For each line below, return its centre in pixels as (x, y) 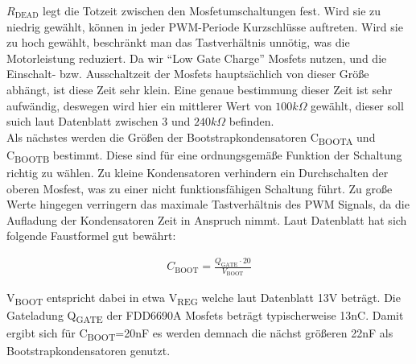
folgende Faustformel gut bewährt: (91, 236)
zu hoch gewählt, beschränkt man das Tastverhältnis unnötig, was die (178, 42)
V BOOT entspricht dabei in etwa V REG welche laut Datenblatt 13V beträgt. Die (204, 298)
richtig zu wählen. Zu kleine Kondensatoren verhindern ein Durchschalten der (198, 172)
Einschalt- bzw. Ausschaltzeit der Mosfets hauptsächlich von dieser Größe (188, 74)
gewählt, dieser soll (357, 105)
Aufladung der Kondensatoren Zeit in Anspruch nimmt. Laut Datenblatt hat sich (207, 219)
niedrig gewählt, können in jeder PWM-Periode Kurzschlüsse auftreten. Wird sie (205, 26)
